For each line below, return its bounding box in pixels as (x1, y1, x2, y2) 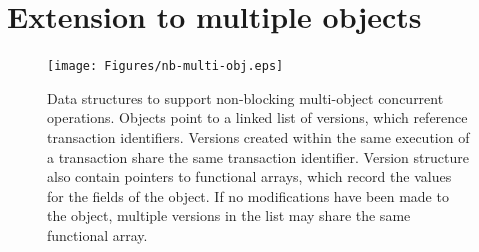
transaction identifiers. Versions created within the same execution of (47, 126, 470, 147)
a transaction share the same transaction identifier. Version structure (47, 146, 469, 167)
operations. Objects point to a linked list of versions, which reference (47, 107, 468, 128)
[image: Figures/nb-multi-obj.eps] (47, 59, 284, 74)
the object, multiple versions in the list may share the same (47, 205, 411, 226)
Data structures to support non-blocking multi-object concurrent (47, 87, 444, 108)
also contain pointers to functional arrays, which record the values (47, 166, 452, 187)
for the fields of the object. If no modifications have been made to (47, 185, 449, 206)
